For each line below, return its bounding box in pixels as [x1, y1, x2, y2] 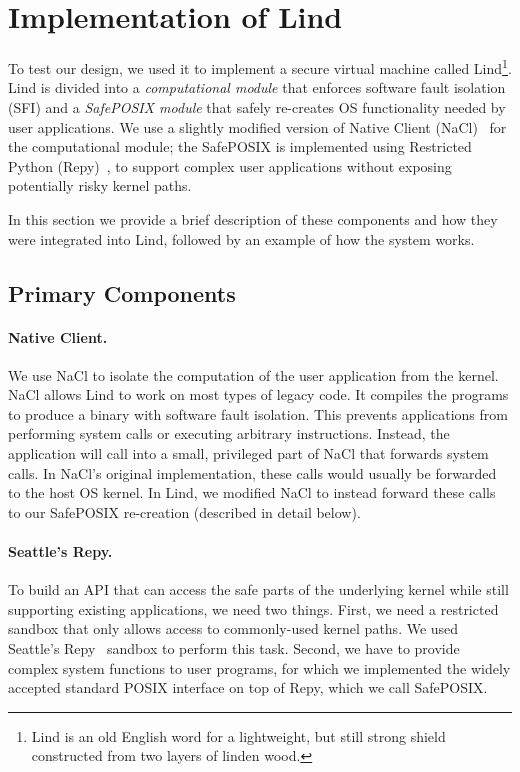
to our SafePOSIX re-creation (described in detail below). [8, 501, 361, 522]
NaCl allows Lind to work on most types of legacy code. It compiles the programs [8, 384, 509, 405]
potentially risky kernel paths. [8, 175, 192, 196]
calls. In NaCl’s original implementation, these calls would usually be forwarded [8, 462, 497, 483]
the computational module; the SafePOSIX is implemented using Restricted [8, 136, 472, 157]
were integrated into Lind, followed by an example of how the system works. [8, 228, 475, 249]
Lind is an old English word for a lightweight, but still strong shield [31, 725, 446, 746]
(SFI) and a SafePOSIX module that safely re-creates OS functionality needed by [8, 96, 506, 117]
